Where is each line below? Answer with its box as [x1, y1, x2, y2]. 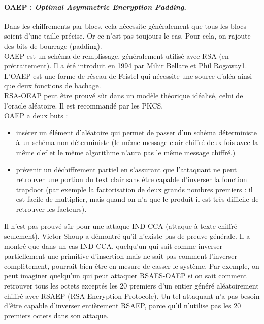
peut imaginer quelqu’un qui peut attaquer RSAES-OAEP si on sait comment [4, 270, 247, 281]
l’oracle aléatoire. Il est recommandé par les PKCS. [4, 100, 163, 111]
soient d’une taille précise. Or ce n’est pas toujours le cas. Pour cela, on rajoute [4, 30, 251, 41]
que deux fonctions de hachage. [4, 80, 101, 91]
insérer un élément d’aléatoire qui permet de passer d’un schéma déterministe [16, 127, 257, 137]
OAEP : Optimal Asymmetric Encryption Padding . [4, 1, 186, 12]
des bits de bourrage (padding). [4, 40, 102, 51]
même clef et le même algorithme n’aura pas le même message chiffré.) [16, 147, 236, 157]
